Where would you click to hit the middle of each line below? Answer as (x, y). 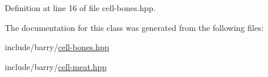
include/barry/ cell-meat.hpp (56, 66)
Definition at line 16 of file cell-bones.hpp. (80, 8)
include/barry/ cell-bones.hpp (57, 47)
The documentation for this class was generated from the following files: (134, 27)
